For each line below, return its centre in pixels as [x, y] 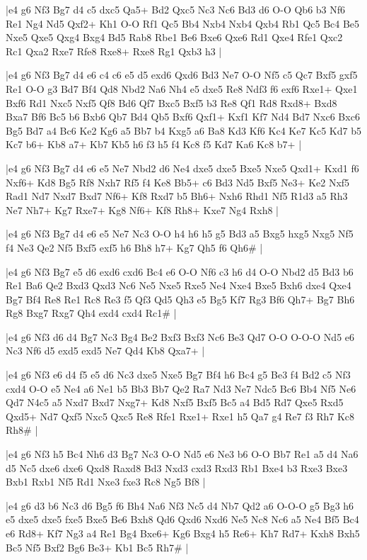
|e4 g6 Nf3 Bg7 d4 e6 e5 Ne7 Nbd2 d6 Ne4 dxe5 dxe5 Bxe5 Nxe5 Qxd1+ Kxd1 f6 [182, 168]
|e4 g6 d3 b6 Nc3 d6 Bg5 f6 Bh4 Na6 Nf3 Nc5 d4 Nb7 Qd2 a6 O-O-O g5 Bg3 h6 [180, 505]
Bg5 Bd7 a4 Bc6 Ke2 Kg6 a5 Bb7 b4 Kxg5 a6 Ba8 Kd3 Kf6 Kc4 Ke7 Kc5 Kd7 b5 [183, 130]
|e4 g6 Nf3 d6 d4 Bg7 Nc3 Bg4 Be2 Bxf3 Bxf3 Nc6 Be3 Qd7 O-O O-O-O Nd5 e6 [180, 336]
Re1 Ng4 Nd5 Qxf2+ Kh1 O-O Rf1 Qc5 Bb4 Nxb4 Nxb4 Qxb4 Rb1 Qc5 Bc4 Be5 [183, 23]
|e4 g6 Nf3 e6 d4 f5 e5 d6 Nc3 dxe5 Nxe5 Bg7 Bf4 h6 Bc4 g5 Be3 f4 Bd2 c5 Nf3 [178, 375]
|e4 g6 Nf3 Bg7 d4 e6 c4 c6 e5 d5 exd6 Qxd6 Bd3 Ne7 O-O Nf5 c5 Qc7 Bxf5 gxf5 [182, 75]
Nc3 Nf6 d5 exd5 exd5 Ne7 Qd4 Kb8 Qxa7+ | [105, 351]
